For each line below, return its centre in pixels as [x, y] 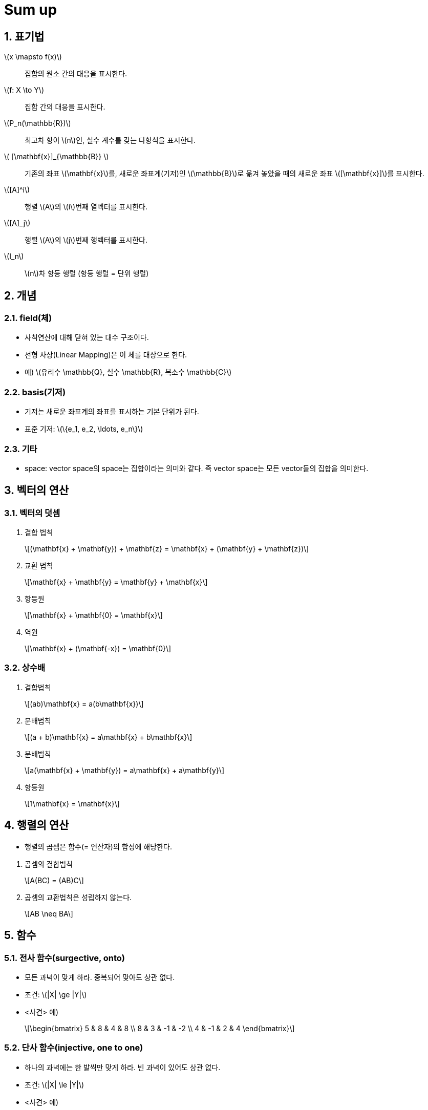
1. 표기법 [24, 36]
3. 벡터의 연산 [37, 490]
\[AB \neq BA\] [49, 913]
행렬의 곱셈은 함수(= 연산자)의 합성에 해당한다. [98, 846]
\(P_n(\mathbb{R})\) [38, 123]
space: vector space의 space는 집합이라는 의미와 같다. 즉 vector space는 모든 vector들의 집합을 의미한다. [197, 468]
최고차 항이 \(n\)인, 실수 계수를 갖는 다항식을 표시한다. [110, 140]
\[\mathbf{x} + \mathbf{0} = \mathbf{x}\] [94, 615]
